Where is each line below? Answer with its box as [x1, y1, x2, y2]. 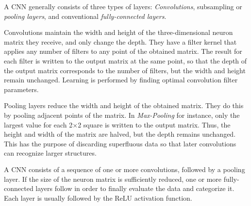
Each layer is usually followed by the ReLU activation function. [4, 192, 192, 203]
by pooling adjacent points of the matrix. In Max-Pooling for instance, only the [4, 110, 240, 120]
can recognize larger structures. [4, 148, 97, 158]
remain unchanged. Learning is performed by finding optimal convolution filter [4, 75, 238, 85]
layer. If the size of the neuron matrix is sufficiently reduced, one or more [4, 174, 222, 184]
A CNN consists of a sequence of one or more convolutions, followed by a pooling [4, 164, 245, 174]
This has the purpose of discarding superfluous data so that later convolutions [4, 138, 236, 148]
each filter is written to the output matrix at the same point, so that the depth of [4, 55, 247, 65]
